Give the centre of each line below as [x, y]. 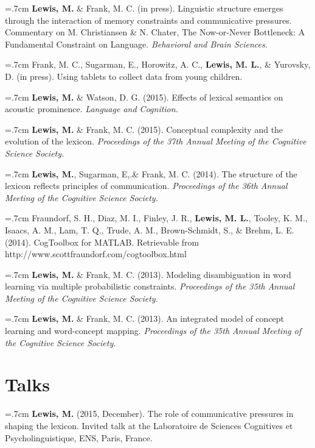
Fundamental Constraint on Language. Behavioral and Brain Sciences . [136, 44]
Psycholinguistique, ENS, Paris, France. [79, 437]
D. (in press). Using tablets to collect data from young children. [124, 76]
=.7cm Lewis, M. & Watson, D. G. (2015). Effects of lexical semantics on [144, 97]
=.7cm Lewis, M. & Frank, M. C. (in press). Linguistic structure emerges [144, 8]
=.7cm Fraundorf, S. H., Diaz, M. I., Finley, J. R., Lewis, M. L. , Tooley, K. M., [156, 218]
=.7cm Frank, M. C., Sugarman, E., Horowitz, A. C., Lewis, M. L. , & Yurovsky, [158, 64]
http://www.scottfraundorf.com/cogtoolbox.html [96, 254]
